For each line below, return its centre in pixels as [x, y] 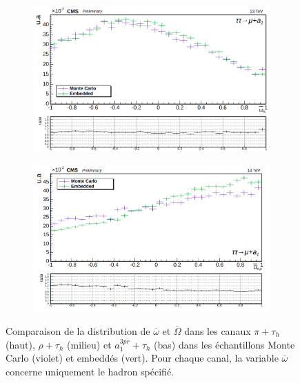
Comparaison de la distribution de [78, 331]
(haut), [20, 344]
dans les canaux [218, 331]
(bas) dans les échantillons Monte [224, 344]
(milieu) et [89, 344]
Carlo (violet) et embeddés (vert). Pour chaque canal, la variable [142, 358]
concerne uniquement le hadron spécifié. [90, 371]
